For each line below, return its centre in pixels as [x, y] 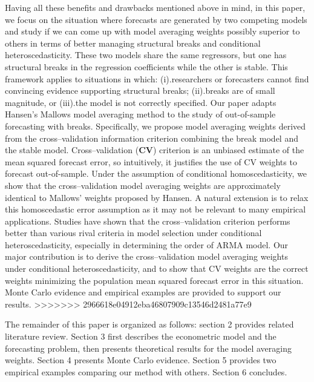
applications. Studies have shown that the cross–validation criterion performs [148, 221]
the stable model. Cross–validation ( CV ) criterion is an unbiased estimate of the [155, 150]
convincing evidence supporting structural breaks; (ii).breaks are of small [140, 91]
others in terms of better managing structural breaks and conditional [133, 43]
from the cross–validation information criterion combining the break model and [152, 138]
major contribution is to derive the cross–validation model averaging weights [146, 256]
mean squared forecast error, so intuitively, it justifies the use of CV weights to [151, 161]
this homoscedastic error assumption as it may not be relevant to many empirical [155, 209]
